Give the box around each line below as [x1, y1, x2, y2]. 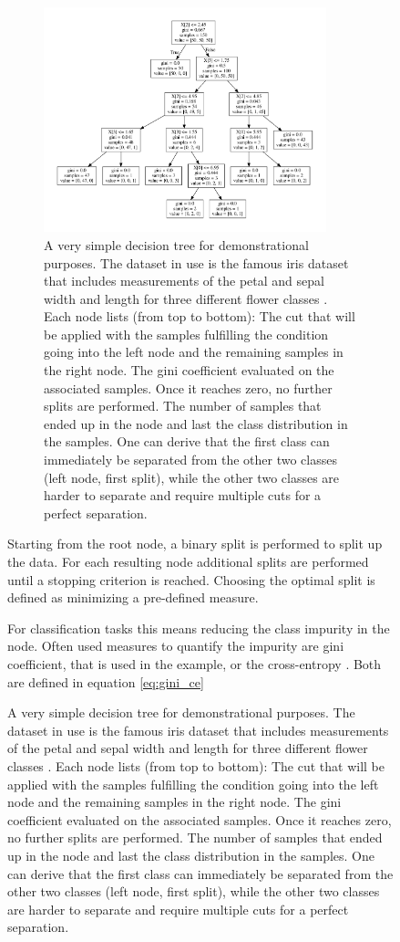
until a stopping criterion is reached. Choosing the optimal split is [7, 570, 375, 589]
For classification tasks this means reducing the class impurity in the [7, 618, 390, 637]
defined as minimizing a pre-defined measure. [7, 588, 259, 607]
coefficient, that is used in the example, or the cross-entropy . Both [7, 654, 382, 673]
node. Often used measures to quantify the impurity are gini [7, 636, 344, 655]
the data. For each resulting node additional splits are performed [7, 552, 369, 571]
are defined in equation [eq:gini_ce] [7, 672, 204, 691]
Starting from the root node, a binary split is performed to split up [7, 534, 383, 553]
